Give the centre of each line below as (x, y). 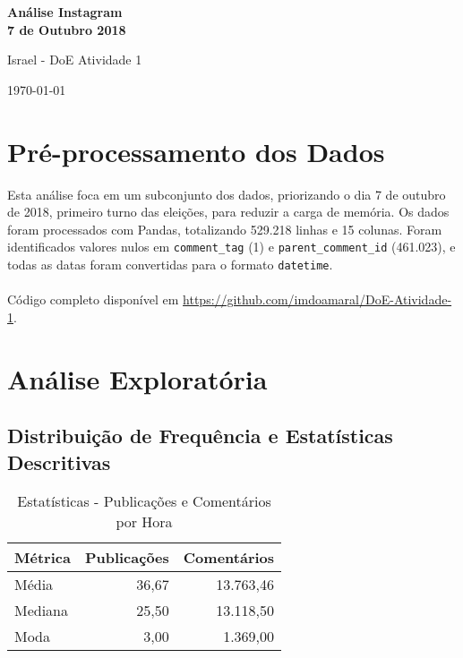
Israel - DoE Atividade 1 (75, 60)
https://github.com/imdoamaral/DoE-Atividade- (317, 299)
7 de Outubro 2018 (67, 29)
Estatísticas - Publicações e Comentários (144, 501)
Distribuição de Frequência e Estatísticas (200, 436)
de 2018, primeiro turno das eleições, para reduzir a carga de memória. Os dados (228, 212)
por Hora (144, 522)
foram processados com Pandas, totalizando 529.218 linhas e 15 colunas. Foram (225, 229)
